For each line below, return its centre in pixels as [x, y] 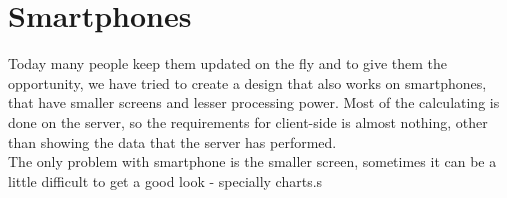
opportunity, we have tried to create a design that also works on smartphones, [247, 82]
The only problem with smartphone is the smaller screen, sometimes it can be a [252, 161]
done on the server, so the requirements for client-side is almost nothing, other [248, 121]
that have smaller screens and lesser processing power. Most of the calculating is [254, 102]
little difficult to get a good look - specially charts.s [165, 180]
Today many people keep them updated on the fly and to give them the [228, 63]
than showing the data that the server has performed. [172, 141]
